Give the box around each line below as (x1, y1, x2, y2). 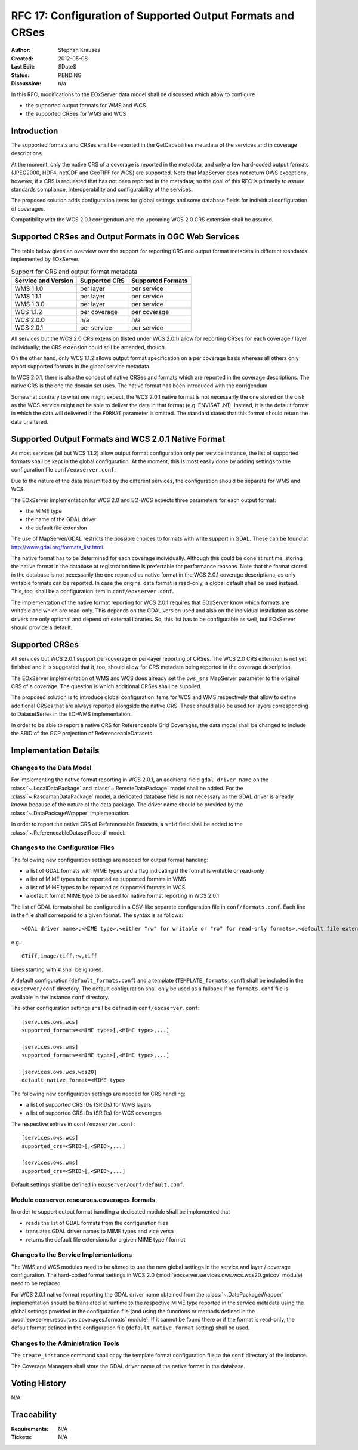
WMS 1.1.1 (14, 293, 42, 301)
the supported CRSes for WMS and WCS (26, 110, 126, 118)
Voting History (11, 1378, 66, 1388)
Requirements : (11, 1425, 49, 1432)
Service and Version (14, 276, 74, 285)
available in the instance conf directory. (11, 993, 110, 1000)
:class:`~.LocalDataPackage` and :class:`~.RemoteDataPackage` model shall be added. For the (11, 784, 244, 792)
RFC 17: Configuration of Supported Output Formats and (11, 9, 295, 22)
